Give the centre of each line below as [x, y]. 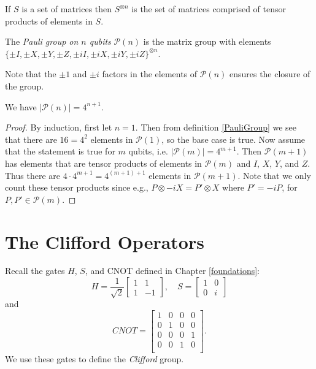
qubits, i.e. [148, 151]
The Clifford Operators [105, 241]
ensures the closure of [270, 74]
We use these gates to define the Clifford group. [94, 358]
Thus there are [33, 175]
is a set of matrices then [67, 9]
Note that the [31, 74]
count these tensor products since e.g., [77, 187]
